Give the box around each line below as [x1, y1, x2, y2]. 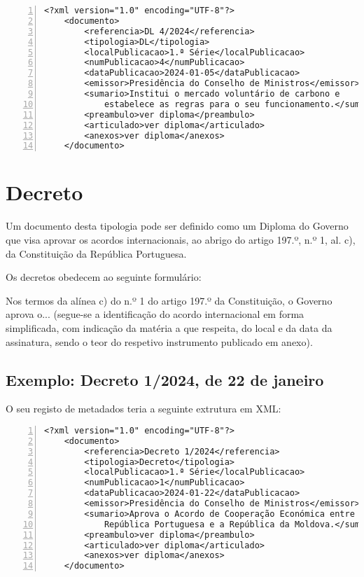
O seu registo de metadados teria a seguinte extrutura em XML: [6, 401, 281, 416]
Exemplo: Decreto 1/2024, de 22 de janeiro [6, 368, 324, 390]
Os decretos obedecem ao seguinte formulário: [6, 270, 202, 284]
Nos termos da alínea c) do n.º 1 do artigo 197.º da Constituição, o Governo [6, 293, 332, 307]
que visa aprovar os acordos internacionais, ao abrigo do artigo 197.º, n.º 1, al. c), [6, 232, 356, 246]
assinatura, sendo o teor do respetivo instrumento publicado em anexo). [6, 334, 313, 349]
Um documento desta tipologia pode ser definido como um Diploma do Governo [6, 218, 349, 233]
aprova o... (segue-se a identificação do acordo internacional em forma [6, 307, 304, 321]
